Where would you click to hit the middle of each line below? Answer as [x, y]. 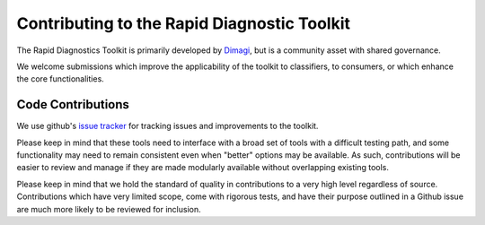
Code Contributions [73, 104]
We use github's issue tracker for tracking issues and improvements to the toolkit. [168, 126]
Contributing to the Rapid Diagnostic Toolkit [183, 23]
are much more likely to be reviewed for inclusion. [109, 209]
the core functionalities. [61, 79]
